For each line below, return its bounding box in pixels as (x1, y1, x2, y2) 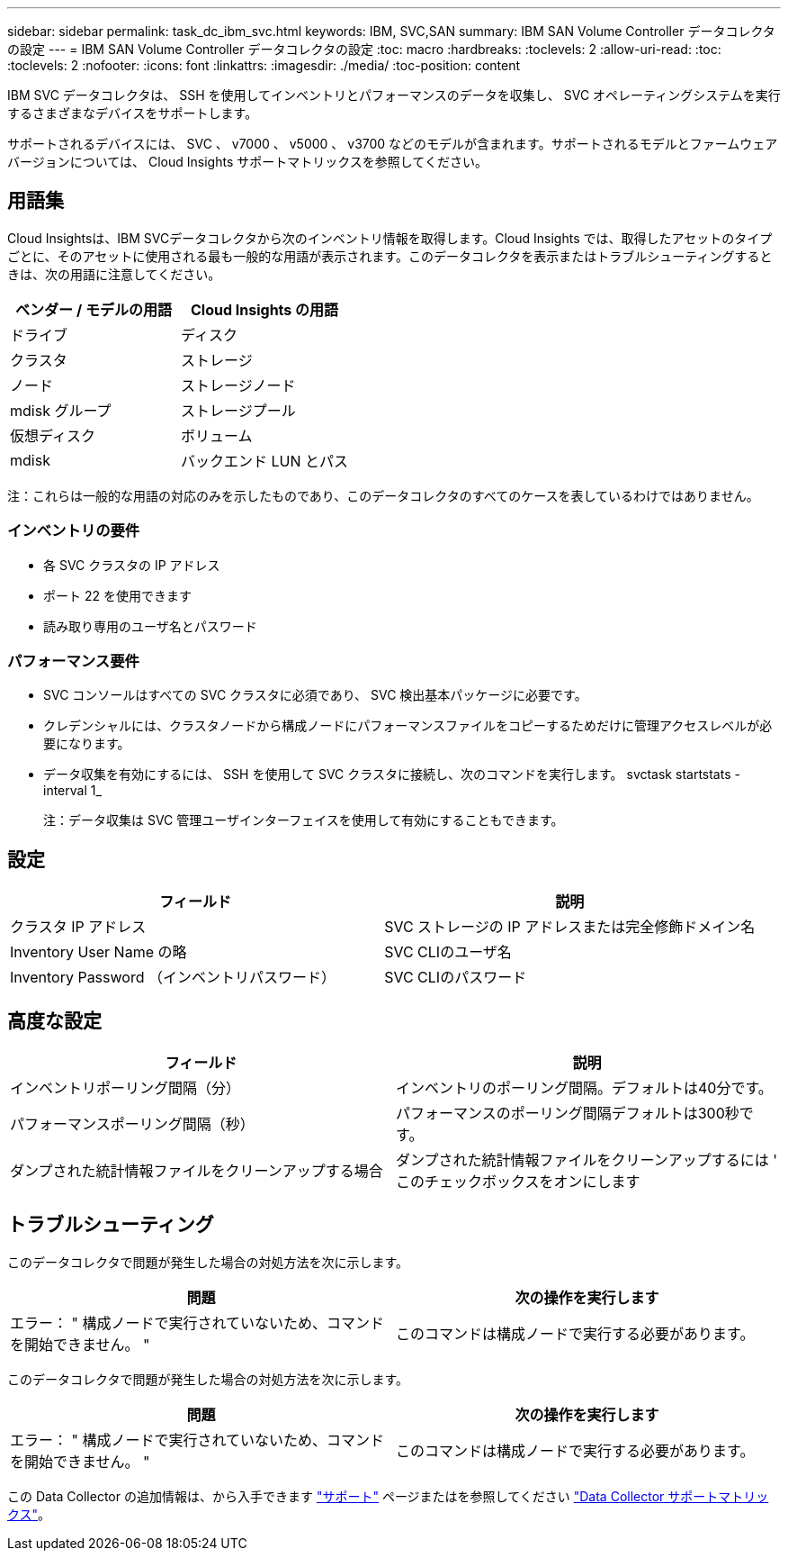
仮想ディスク (10, 426, 95, 445)
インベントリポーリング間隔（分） (10, 1079, 241, 1098)
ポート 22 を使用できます (43, 587, 192, 603)
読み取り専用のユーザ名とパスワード (43, 618, 257, 634)
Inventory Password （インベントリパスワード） (10, 968, 336, 987)
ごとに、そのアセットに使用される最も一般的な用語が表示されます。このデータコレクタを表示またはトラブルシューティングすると (7, 248, 773, 264)
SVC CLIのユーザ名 (384, 943, 512, 962)
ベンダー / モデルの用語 (15, 300, 172, 319)
